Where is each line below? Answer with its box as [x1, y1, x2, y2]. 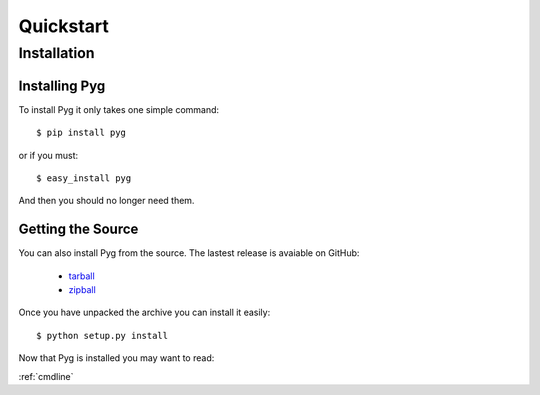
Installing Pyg [18, 77, 106, 94]
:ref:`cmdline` [18, 370, 74, 382]
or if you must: [18, 149, 79, 161]
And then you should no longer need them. [18, 195, 195, 207]
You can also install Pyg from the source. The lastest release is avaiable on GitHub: [18, 247, 360, 259]
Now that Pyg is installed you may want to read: [18, 352, 215, 364]
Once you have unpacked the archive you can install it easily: [18, 306, 271, 319]
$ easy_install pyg [36, 172, 132, 184]
